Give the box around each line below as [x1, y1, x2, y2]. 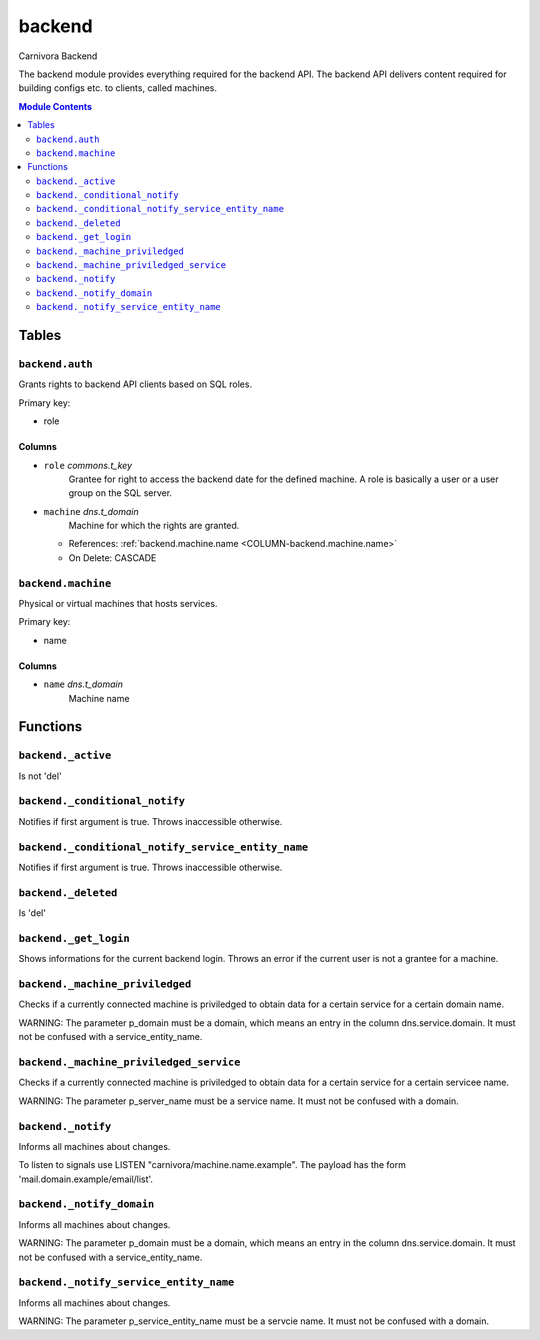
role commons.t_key [43, 459, 133, 471]
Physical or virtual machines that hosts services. [18, 598, 218, 609]
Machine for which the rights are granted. [68, 520, 240, 532]
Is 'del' [18, 907, 47, 919]
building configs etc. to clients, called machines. [18, 82, 218, 94]
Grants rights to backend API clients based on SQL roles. [18, 378, 253, 390]
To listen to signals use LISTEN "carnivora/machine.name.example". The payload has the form [18, 1159, 407, 1171]
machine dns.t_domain [43, 505, 139, 517]
